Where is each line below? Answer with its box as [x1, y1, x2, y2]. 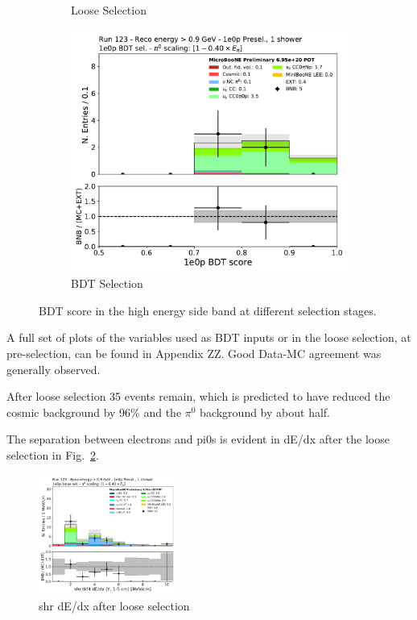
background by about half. [200, 403, 330, 420]
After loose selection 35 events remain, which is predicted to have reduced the [6, 388, 390, 405]
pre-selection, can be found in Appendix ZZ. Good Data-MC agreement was [6, 344, 382, 361]
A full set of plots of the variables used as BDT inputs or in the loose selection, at [6, 329, 411, 346]
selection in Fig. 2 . [6, 446, 100, 463]
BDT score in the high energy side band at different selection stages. [39, 302, 377, 318]
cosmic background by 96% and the [6, 403, 182, 420]
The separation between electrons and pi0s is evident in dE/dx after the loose [6, 431, 390, 447]
